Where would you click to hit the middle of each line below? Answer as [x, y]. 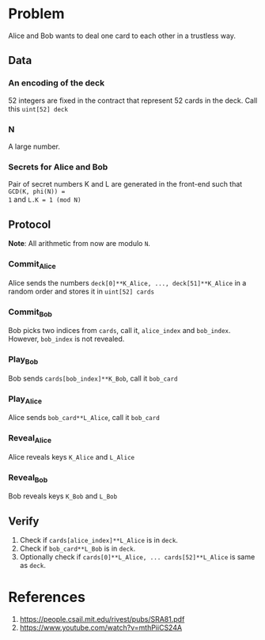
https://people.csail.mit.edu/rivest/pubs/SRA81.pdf [102, 619]
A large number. [34, 146]
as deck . [32, 566]
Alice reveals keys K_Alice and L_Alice [72, 456]
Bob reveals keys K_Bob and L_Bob [63, 496]
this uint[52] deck [38, 108]
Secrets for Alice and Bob [58, 167]
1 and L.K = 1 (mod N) [45, 199]
